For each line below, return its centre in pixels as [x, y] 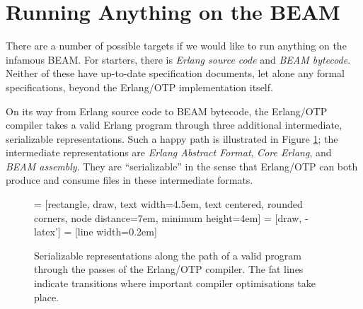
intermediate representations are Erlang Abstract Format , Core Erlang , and [169, 152]
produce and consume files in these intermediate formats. [129, 180]
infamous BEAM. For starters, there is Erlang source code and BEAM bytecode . [178, 59]
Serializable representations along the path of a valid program [168, 255]
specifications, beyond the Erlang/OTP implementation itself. [139, 87]
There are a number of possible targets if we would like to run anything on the [176, 46]
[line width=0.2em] [116, 232]
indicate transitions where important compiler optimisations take [175, 283]
